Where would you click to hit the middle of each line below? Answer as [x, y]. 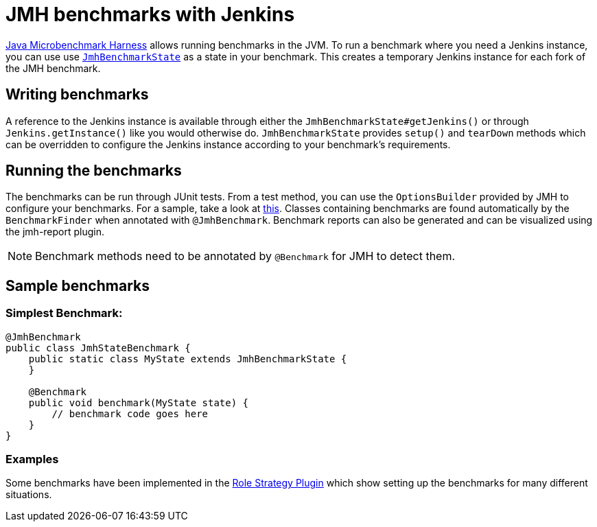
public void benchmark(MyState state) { [139, 402]
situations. [29, 495]
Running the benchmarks [94, 171]
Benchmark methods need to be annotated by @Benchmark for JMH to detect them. [245, 256]
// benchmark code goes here [130, 413]
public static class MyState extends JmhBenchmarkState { [188, 359]
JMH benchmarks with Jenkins [150, 14]
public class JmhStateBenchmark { [98, 348]
